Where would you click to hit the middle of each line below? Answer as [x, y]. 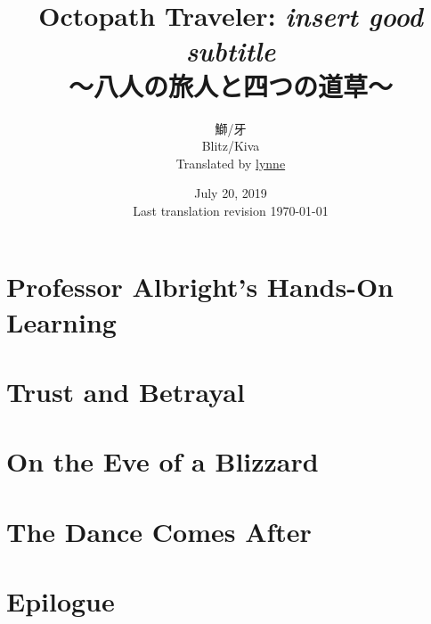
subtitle [231, 51]
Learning [61, 321]
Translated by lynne [231, 163]
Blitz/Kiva [231, 146]
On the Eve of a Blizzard [163, 461]
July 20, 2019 [231, 193]
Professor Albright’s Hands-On [200, 287]
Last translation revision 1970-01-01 [231, 210]
